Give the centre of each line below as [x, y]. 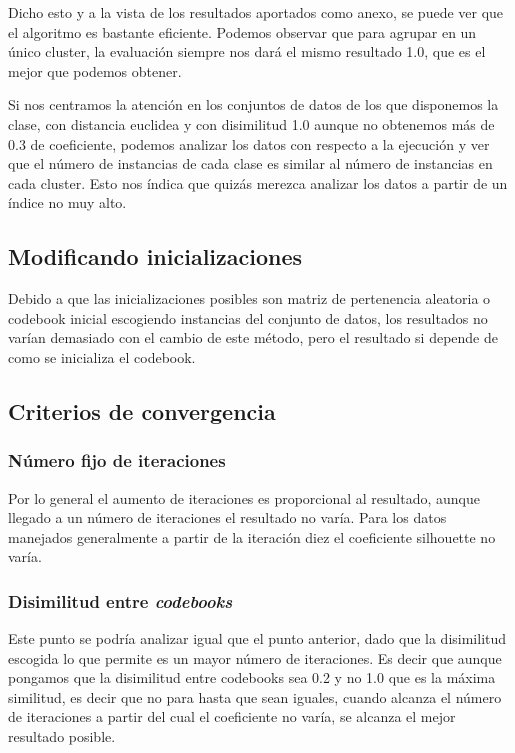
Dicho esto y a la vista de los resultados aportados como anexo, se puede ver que [256, 12]
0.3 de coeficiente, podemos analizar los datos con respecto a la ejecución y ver [249, 143]
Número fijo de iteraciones [117, 460]
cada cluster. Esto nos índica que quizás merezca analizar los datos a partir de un [258, 182]
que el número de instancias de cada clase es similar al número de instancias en [250, 163]
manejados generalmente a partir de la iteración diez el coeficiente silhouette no [252, 536]
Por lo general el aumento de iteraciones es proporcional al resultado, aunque [244, 497]
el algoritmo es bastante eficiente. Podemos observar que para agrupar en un [242, 31]
